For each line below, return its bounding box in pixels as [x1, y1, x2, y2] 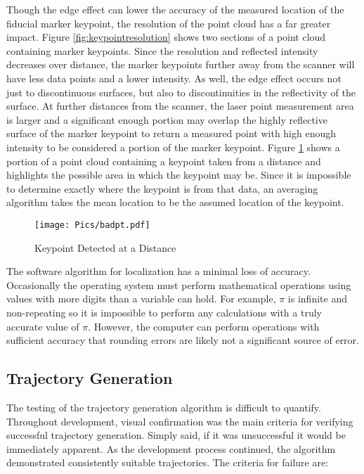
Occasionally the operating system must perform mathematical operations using [6, 277, 351, 292]
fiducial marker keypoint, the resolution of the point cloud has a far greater [6, 15, 331, 30]
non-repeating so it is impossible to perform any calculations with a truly [6, 305, 322, 319]
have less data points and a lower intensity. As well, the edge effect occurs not [6, 70, 342, 85]
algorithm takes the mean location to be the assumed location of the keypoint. [6, 195, 344, 210]
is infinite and [287, 291, 347, 306]
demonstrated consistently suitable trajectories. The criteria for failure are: [6, 455, 329, 470]
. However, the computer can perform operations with [88, 319, 320, 333]
